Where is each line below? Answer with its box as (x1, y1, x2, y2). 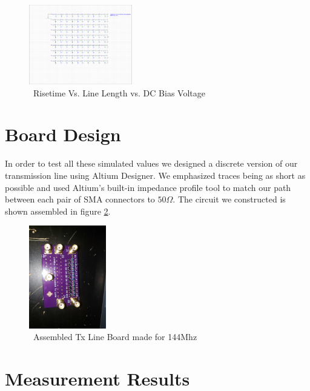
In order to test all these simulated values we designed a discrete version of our (5, 157, 298, 170)
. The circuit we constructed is (173, 193, 286, 206)
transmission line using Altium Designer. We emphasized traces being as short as (5, 169, 306, 181)
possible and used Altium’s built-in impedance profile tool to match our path (5, 181, 291, 193)
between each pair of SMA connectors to (5, 193, 155, 206)
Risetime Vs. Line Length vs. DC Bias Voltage (33, 86, 205, 99)
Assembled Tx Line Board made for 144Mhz (33, 330, 197, 343)
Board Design (5, 122, 121, 147)
